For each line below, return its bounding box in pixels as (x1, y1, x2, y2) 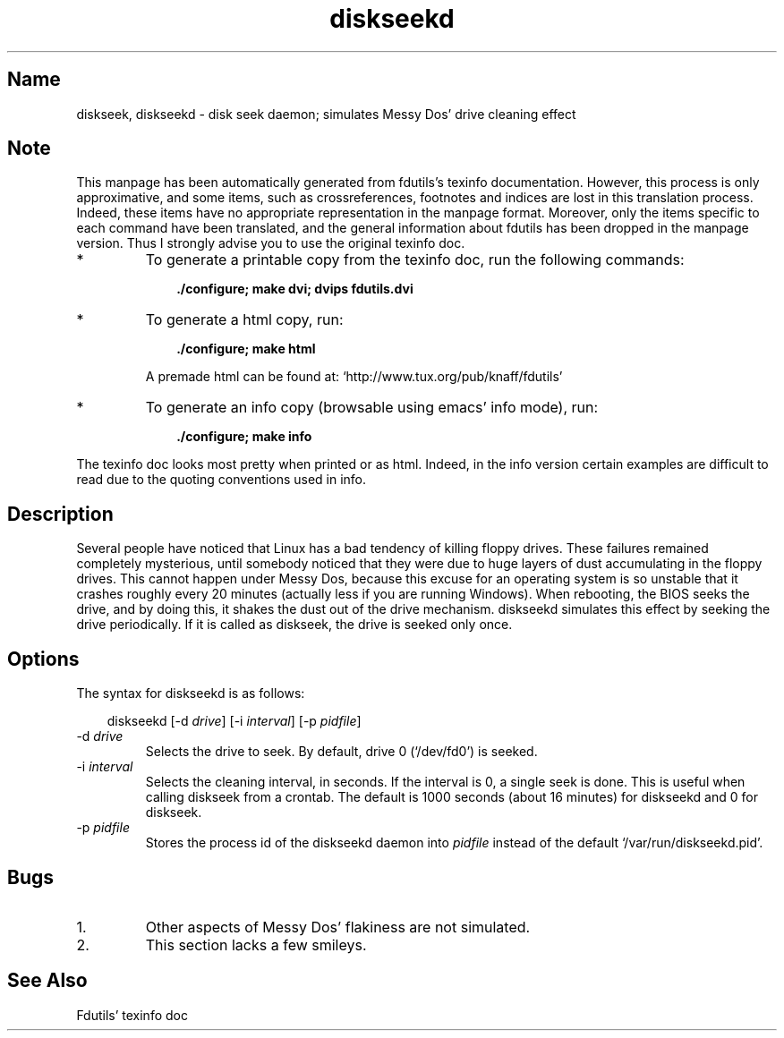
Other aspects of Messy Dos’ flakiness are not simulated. (145, 917, 531, 936)
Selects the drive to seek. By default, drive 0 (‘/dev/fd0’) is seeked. (145, 744, 538, 760)
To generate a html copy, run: (145, 311, 344, 329)
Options (7, 647, 80, 670)
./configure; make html (176, 341, 316, 357)
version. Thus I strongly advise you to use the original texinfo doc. (76, 235, 465, 251)
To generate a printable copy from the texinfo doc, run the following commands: (145, 251, 685, 269)
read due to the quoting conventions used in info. (76, 472, 367, 488)
